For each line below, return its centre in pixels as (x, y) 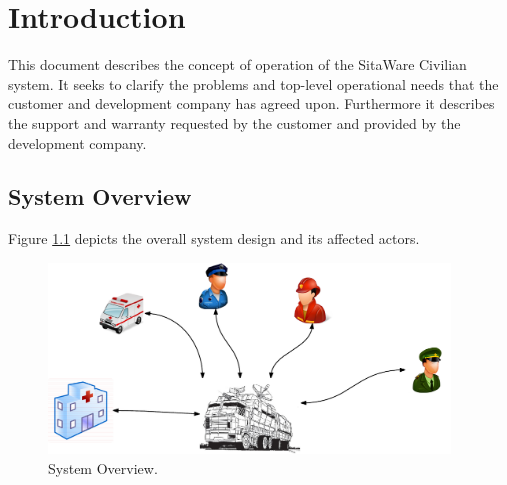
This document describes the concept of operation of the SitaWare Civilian (237, 64)
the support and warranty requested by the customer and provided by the (234, 122)
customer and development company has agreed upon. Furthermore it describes (251, 103)
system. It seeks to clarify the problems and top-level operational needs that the (253, 83)
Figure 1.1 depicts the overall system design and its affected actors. (214, 238)
